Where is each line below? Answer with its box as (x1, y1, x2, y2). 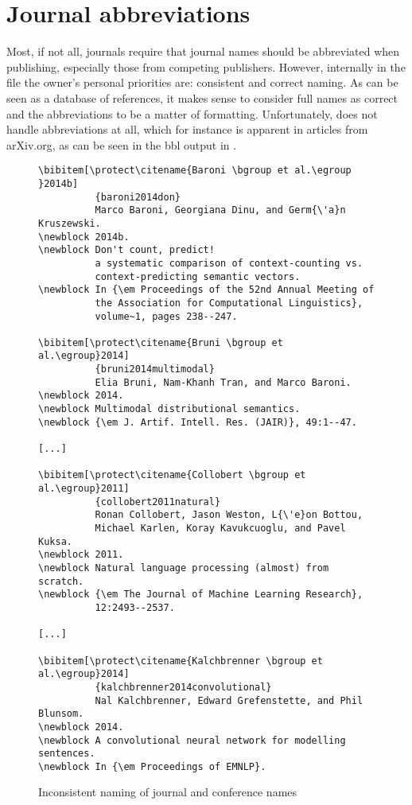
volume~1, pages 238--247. (95, 310, 238, 322)
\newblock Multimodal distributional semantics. (38, 403, 301, 415)
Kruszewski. (38, 217, 101, 229)
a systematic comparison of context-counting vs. (95, 257, 363, 269)
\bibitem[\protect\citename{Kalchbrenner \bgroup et (38, 655, 323, 667)
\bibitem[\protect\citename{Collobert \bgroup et (38, 469, 306, 481)
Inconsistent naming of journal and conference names (38, 784, 297, 800)
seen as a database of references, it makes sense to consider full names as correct (6, 89, 398, 106)
